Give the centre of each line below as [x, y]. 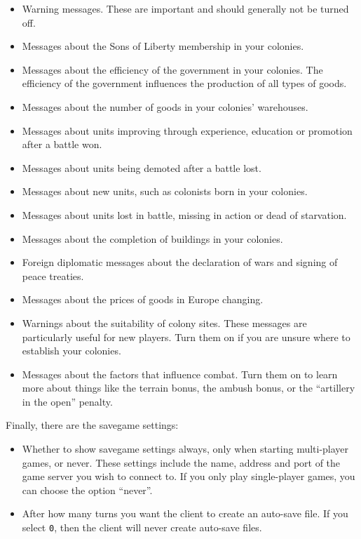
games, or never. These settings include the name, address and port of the [181, 462]
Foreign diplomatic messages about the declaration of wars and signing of [180, 262]
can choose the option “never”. [87, 490]
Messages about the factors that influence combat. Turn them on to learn [180, 374]
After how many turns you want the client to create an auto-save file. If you [185, 513]
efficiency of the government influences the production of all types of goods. [184, 83]
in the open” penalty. [67, 401]
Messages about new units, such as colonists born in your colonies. [165, 191]
